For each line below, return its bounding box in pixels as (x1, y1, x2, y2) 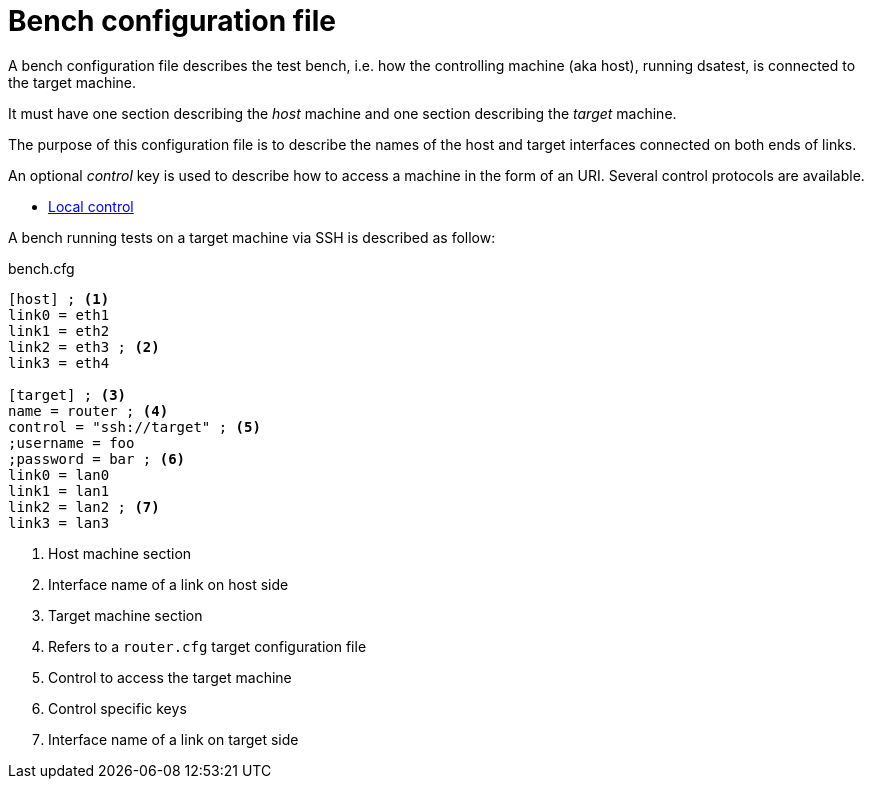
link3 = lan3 (8, 514, 110, 531)
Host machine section (48, 544, 192, 562)
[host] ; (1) (8, 290, 110, 307)
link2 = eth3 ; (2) (8, 338, 160, 355)
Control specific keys (48, 699, 187, 717)
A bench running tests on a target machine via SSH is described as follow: (8, 228, 496, 246)
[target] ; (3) (8, 386, 127, 403)
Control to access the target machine (48, 668, 292, 686)
